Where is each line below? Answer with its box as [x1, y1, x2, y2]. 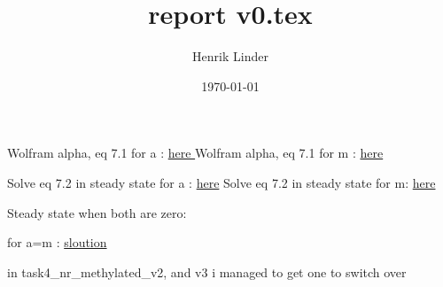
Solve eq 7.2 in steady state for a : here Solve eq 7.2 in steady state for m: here [7, 173, 436, 191]
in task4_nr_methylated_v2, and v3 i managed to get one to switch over [7, 262, 407, 281]
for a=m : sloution [7, 233, 107, 252]
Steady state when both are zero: [7, 203, 187, 221]
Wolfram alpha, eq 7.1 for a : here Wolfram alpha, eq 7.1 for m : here [7, 143, 384, 162]
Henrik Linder [192, 47, 268, 66]
